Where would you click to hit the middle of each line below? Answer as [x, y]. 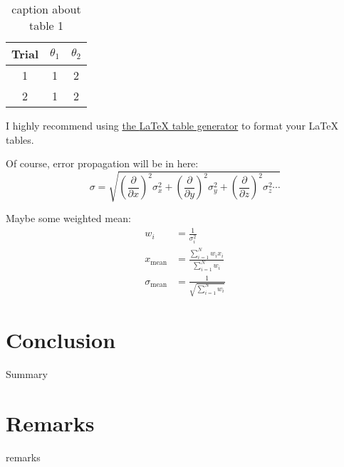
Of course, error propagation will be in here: [102, 163]
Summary [27, 374]
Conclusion [61, 340]
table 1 [47, 25]
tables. [20, 139]
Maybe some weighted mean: [68, 218]
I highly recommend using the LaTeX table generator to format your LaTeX [172, 125]
